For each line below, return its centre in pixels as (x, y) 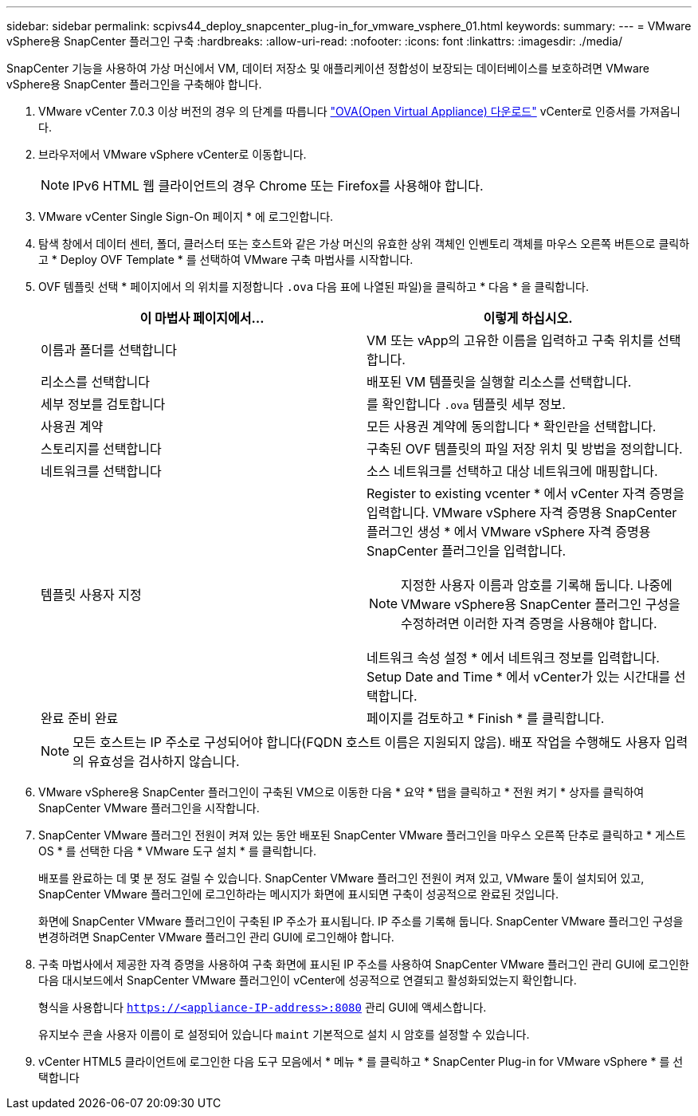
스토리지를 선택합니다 (101, 449)
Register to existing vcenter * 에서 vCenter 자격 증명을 (526, 493)
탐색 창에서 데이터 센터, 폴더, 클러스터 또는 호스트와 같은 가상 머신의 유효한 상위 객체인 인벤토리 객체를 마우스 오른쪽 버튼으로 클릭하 (364, 244)
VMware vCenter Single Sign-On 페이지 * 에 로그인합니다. (186, 216)
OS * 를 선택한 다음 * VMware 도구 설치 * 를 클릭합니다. (177, 851)
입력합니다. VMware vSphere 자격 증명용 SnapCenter (522, 513)
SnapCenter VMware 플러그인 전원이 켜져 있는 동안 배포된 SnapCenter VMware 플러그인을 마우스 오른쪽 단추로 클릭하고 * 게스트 (362, 835)
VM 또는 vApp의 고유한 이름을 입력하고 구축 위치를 (510, 340)
